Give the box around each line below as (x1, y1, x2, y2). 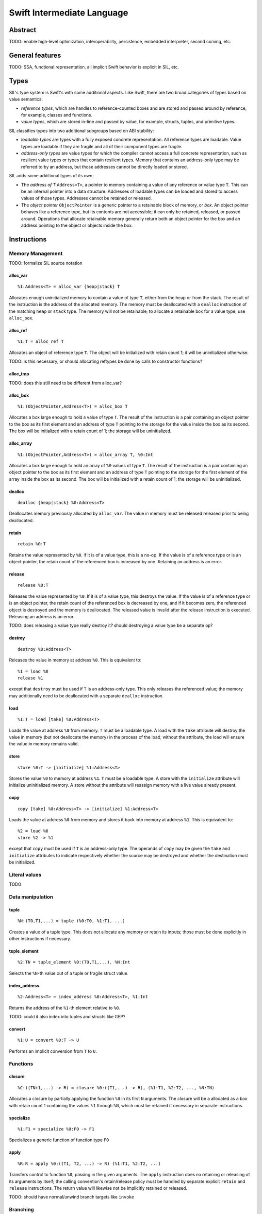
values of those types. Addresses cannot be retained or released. (21, 195, 152, 201)
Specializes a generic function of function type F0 (9, 1137, 109, 1143)
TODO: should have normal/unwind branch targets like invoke (9, 1194, 134, 1200)
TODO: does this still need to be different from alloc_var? (9, 380, 122, 386)
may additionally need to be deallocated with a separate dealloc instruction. (9, 692, 164, 699)
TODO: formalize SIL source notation (9, 260, 82, 266)
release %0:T (17, 583, 49, 588)
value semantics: (9, 96, 43, 102)
